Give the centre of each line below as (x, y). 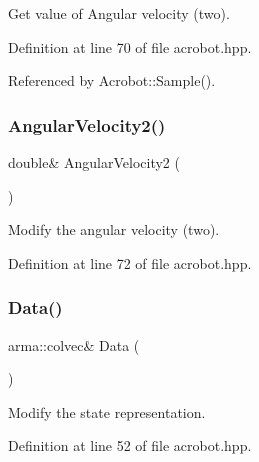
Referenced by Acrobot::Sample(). (112, 80)
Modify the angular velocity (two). (114, 229)
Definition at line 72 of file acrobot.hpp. (130, 262)
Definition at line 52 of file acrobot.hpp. (130, 445)
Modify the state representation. (107, 411)
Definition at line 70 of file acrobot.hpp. (130, 46)
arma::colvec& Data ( (74, 344)
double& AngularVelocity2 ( (94, 162)
